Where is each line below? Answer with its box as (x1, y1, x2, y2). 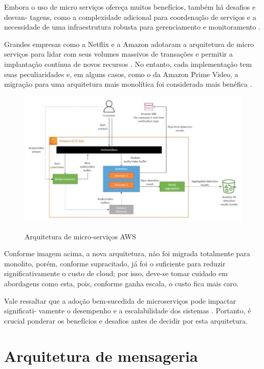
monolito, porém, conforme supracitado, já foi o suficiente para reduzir (4, 258, 226, 268)
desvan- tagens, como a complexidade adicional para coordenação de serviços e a (4, 11, 256, 22)
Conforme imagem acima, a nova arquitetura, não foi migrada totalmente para (4, 248, 250, 259)
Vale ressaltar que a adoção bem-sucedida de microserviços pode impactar (4, 295, 236, 306)
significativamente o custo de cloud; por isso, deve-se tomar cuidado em (4, 268, 228, 279)
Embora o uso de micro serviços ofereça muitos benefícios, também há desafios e (4, 2, 256, 12)
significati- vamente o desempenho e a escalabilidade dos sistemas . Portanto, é (4, 305, 251, 316)
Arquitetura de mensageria (4, 345, 198, 366)
